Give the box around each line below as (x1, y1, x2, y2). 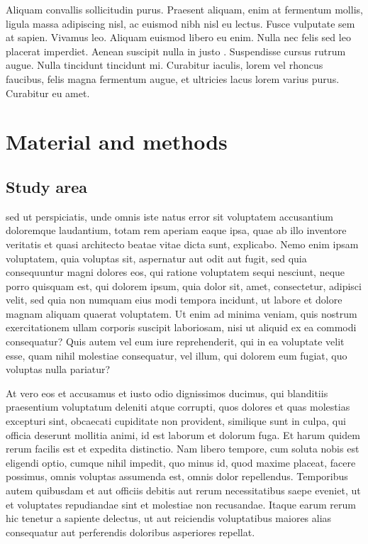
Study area (6, 175, 87, 197)
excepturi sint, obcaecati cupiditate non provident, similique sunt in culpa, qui (6, 413, 346, 428)
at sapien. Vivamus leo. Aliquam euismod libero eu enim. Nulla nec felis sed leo (6, 30, 351, 45)
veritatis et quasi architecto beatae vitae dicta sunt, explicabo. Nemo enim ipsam (6, 236, 359, 251)
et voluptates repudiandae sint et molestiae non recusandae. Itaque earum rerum (6, 496, 356, 511)
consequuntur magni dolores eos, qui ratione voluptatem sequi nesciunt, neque (6, 265, 345, 279)
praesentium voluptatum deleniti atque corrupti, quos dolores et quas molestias (6, 399, 350, 414)
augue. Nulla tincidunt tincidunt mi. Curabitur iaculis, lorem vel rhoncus (6, 57, 323, 72)
